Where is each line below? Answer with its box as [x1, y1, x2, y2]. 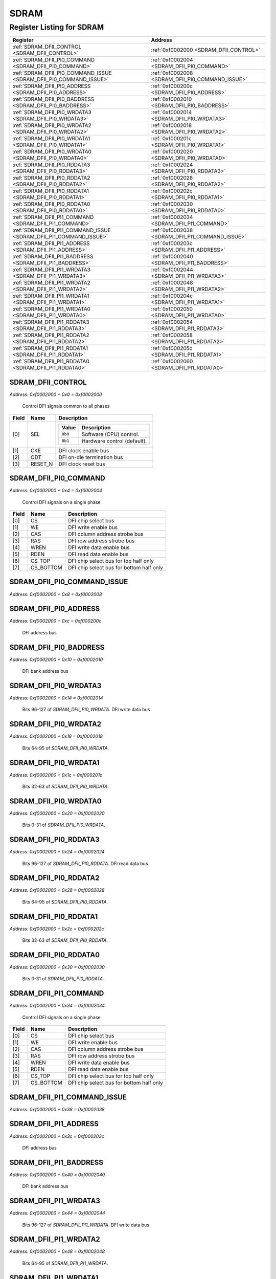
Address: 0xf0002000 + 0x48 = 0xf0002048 [9, 1248, 105, 1254]
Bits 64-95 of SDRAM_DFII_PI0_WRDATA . [22, 745, 109, 751]
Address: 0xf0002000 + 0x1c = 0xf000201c [9, 771, 103, 778]
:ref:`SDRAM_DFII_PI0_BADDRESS [12, 96, 95, 103]
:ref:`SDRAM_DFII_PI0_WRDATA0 [12, 148, 92, 156]
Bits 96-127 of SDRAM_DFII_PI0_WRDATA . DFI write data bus [22, 707, 150, 713]
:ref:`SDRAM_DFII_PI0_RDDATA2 [12, 174, 90, 182]
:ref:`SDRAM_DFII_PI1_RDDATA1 [12, 345, 88, 352]
